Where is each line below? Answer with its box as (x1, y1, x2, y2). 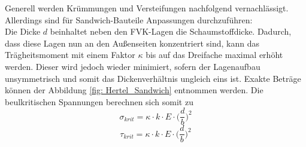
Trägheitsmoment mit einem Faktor (5, 48, 135, 61)
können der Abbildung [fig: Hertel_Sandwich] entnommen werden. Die (5, 84, 263, 96)
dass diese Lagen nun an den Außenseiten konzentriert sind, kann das (5, 36, 260, 49)
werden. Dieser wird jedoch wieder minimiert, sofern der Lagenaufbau (5, 60, 260, 72)
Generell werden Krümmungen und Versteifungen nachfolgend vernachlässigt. (5, 2, 289, 14)
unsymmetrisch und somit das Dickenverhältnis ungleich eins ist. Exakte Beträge (5, 72, 301, 84)
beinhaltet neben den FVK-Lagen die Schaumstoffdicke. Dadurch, (50, 25, 292, 38)
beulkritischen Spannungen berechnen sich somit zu (5, 95, 193, 108)
